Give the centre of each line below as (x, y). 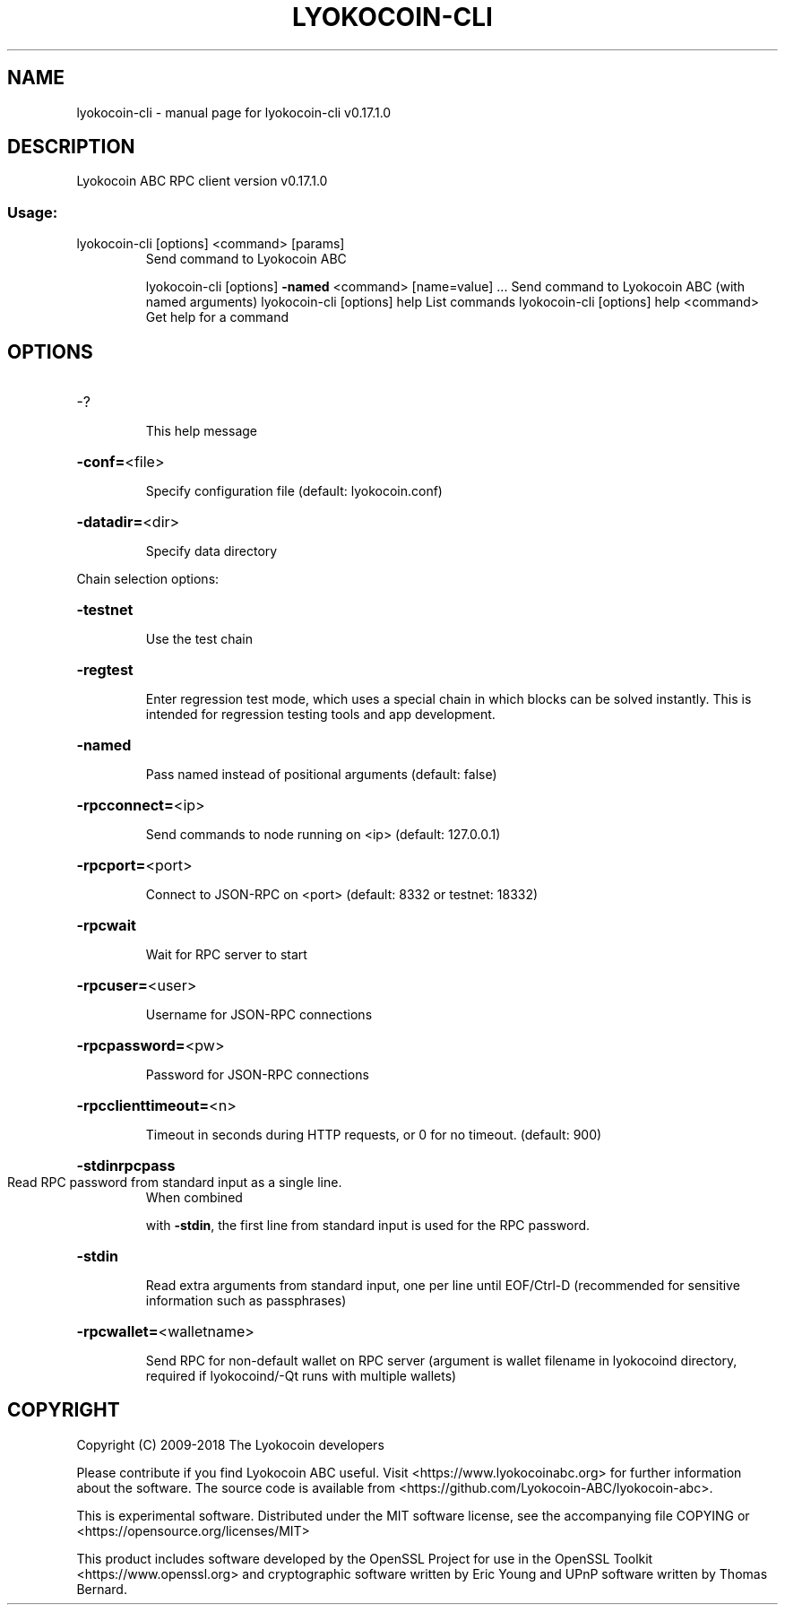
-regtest (105, 670)
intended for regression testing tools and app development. (320, 715)
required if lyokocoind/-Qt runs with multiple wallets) (301, 1376)
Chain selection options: (148, 579)
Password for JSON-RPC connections (257, 1075)
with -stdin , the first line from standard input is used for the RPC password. (368, 1226)
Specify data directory (211, 551)
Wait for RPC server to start (226, 955)
